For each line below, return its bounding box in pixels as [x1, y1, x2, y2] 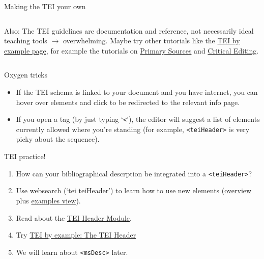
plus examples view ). [16, 195, 81, 205]
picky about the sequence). [16, 134, 100, 144]
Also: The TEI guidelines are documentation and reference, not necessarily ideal [4, 25, 254, 36]
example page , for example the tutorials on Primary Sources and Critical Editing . [4, 45, 259, 56]
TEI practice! [4, 151, 46, 162]
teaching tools [4, 35, 47, 46]
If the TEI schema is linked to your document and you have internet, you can [16, 86, 258, 97]
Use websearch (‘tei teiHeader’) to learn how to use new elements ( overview [16, 185, 252, 196]
